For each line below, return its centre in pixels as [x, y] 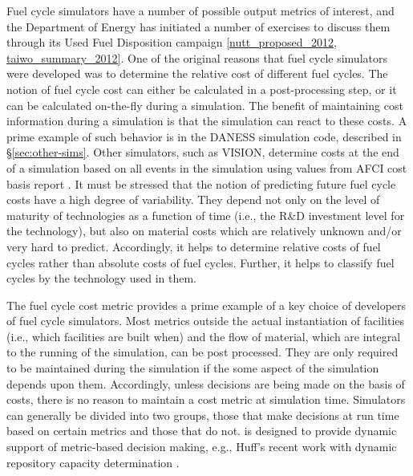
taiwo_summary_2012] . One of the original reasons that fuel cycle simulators [197, 57]
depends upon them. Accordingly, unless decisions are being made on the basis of [206, 383]
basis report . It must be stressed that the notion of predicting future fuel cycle [201, 183]
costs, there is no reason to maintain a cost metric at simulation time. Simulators [206, 399]
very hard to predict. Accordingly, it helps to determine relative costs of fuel [194, 246]
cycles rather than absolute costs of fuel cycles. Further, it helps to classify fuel [200, 262]
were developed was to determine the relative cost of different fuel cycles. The [197, 73]
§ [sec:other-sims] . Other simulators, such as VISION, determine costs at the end [203, 152]
